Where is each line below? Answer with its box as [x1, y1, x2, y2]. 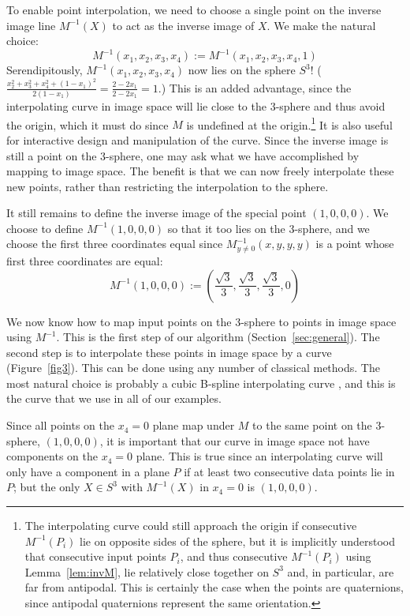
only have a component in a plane [6, 463, 170, 479]
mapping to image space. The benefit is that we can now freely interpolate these [6, 163, 394, 179]
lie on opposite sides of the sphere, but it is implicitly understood [80, 532, 395, 549]
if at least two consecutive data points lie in [184, 463, 395, 479]
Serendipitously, [6, 62, 83, 78]
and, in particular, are [287, 563, 394, 580]
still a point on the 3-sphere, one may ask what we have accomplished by [6, 147, 360, 163]
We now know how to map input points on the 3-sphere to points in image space [6, 313, 397, 329]
